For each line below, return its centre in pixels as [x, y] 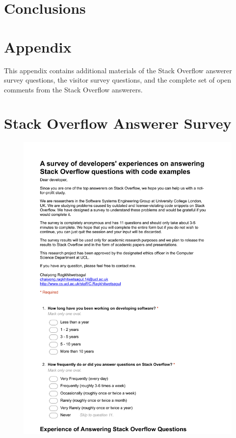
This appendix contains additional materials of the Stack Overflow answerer [118, 70]
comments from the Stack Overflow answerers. [73, 89]
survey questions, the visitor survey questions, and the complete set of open [118, 80]
